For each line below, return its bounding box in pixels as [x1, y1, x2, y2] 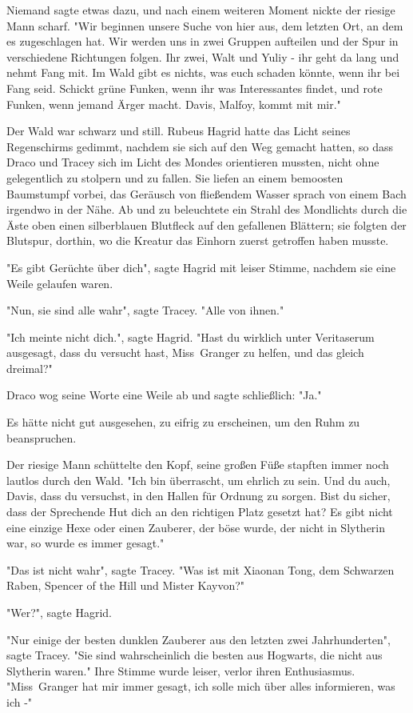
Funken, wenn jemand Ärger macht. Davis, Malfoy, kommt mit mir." [6, 95, 341, 112]
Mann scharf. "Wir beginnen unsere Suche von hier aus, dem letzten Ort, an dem [6, 17, 403, 34]
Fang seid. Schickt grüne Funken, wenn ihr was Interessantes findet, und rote [6, 79, 383, 96]
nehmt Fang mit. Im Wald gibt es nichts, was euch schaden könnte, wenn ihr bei [6, 64, 400, 81]
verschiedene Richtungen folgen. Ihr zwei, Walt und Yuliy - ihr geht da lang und [6, 48, 399, 65]
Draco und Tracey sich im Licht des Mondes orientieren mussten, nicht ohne [6, 154, 379, 170]
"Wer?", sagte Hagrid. [6, 604, 112, 620]
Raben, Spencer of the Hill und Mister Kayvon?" [6, 577, 245, 594]
